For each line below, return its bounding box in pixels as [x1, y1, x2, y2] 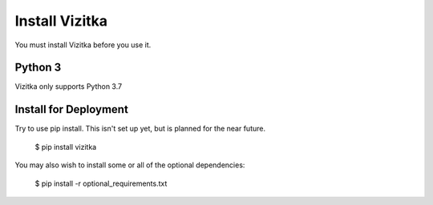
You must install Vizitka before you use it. [14, 40, 152, 50]
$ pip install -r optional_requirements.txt [34, 179, 168, 188]
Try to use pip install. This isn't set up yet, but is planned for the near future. [14, 124, 266, 134]
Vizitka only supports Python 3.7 [14, 82, 123, 91]
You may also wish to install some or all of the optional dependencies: [14, 160, 245, 170]
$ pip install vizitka [34, 142, 97, 151]
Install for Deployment [14, 102, 128, 116]
